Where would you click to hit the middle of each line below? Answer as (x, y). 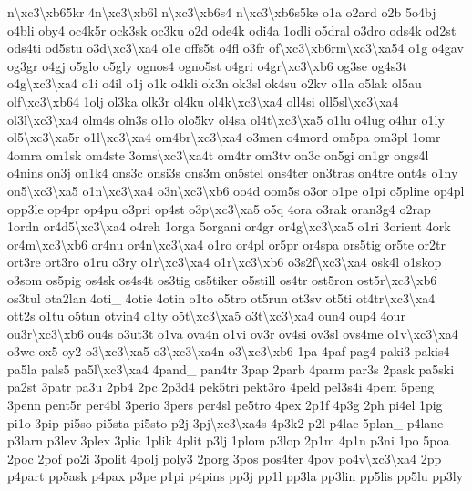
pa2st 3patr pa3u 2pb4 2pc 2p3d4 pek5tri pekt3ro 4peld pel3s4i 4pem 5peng (221, 387)
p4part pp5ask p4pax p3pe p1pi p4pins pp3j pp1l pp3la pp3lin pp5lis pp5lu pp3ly (236, 476)
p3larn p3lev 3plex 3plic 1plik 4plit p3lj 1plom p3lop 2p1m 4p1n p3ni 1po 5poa (229, 440)
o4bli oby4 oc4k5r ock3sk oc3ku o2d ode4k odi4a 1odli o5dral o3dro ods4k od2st (232, 30)
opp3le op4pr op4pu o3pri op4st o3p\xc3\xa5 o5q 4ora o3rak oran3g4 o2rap (219, 208)
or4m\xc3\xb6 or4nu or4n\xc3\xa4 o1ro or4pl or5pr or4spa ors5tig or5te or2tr (226, 244)
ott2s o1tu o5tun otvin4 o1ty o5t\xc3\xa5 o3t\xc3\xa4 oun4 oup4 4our (206, 316)
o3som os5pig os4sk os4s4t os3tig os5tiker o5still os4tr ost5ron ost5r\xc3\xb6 (222, 279)
